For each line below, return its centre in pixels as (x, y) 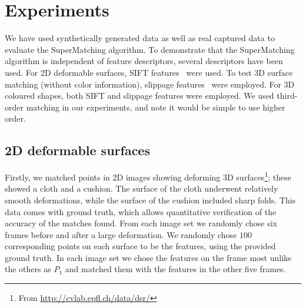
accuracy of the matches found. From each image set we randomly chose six (141, 223)
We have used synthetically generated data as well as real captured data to (140, 38)
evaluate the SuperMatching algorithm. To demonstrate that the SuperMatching (150, 49)
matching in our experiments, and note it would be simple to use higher (156, 107)
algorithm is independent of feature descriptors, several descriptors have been (144, 61)
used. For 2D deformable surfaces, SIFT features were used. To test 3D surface (149, 72)
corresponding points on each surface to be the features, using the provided (140, 246)
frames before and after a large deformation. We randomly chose (121, 234)
